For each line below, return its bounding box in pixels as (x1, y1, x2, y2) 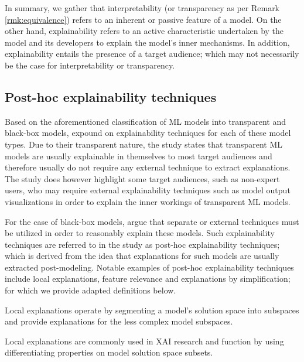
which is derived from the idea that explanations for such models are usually (5, 250, 279, 262)
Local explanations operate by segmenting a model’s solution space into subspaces (5, 303, 299, 316)
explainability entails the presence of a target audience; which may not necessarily (5, 47, 299, 60)
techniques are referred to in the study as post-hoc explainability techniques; (5, 238, 280, 250)
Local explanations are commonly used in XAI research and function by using (5, 334, 284, 347)
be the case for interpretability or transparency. (5, 59, 175, 71)
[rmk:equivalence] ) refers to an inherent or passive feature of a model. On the (5, 13, 282, 25)
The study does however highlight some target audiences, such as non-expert (5, 172, 280, 185)
